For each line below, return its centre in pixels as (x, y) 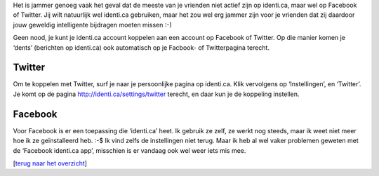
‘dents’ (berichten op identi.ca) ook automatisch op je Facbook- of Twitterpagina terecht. (141, 47)
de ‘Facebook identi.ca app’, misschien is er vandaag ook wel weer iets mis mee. (129, 150)
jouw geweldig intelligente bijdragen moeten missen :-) (92, 25)
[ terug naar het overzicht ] (50, 163)
